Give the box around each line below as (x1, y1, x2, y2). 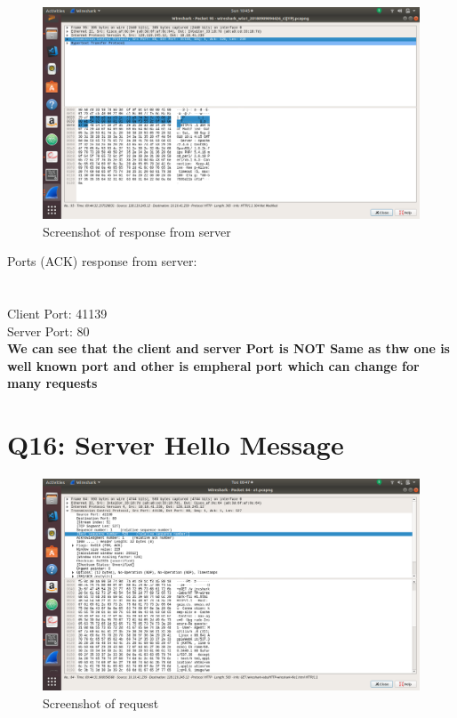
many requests (7, 374, 98, 392)
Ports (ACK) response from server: (7, 252, 197, 270)
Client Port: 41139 (7, 304, 108, 323)
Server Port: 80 (7, 321, 90, 340)
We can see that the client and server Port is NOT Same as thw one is (7, 339, 450, 358)
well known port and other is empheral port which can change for (7, 356, 420, 375)
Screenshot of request (43, 693, 159, 712)
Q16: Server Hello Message (7, 426, 344, 463)
